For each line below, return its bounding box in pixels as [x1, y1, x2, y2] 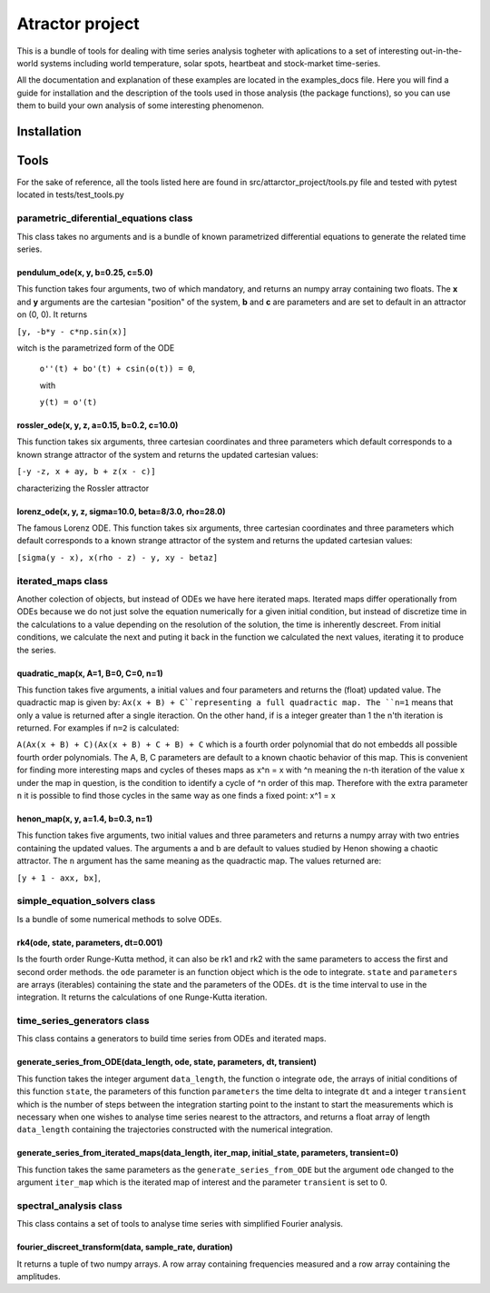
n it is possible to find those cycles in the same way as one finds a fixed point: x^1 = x [16, 791, 336, 801]
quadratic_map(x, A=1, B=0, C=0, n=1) [16, 668, 163, 679]
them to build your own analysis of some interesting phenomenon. [16, 100, 265, 111]
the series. [16, 644, 56, 655]
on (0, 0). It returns [16, 309, 88, 320]
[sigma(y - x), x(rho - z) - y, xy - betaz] [16, 552, 219, 562]
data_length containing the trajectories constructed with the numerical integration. [16, 1124, 333, 1135]
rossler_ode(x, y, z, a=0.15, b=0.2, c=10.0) [16, 420, 179, 431]
